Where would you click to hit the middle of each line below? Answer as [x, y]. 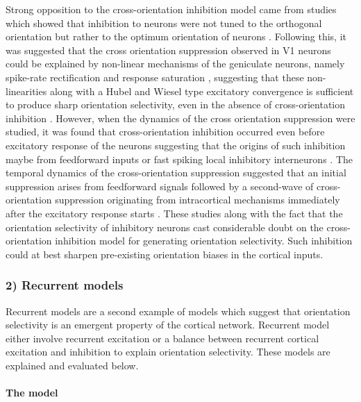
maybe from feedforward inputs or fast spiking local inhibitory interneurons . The [179, 159]
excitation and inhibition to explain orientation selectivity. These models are [168, 352]
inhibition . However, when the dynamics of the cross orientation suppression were [180, 118]
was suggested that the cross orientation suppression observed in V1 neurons [168, 50]
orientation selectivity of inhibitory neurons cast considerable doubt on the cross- [178, 227]
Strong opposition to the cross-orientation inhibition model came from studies [171, 9]
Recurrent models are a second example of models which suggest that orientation [178, 311]
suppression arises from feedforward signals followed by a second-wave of [160, 186]
